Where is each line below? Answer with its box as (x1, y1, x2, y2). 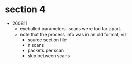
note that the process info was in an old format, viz (19, 31, 127, 37)
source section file (27, 37, 67, 43)
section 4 (5, 4, 46, 15)
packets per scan (27, 47, 64, 53)
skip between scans (27, 52, 70, 59)
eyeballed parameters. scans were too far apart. (19, 25, 121, 31)
